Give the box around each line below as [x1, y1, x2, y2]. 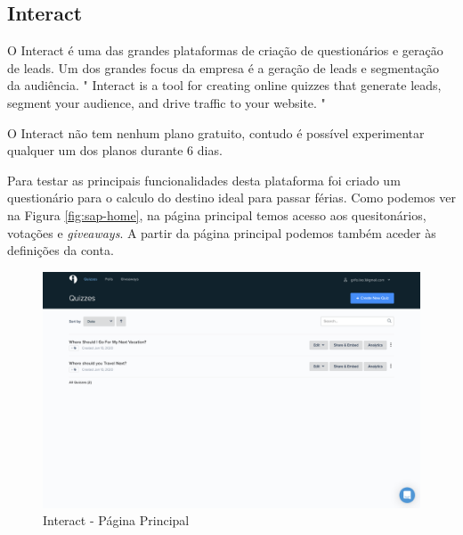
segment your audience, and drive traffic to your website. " [7, 93, 326, 111]
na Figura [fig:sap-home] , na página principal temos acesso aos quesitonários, [7, 205, 426, 224]
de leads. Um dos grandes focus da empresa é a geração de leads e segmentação [7, 58, 440, 77]
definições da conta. [7, 241, 114, 259]
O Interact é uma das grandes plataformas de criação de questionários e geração [7, 41, 443, 60]
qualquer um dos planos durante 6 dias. [7, 141, 223, 160]
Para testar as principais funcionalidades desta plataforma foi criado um [7, 170, 401, 189]
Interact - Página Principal [43, 511, 190, 530]
